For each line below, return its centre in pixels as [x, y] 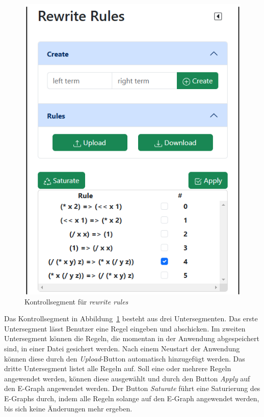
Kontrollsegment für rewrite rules [76, 301]
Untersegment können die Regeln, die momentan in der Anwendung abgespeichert [132, 338]
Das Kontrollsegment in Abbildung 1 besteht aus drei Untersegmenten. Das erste [131, 318]
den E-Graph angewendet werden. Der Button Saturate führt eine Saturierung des [132, 388]
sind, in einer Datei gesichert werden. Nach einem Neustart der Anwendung [122, 348]
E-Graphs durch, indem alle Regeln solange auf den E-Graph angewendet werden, [132, 398]
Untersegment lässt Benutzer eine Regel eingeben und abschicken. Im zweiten [125, 328]
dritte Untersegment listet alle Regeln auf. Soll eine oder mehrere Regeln [118, 368]
